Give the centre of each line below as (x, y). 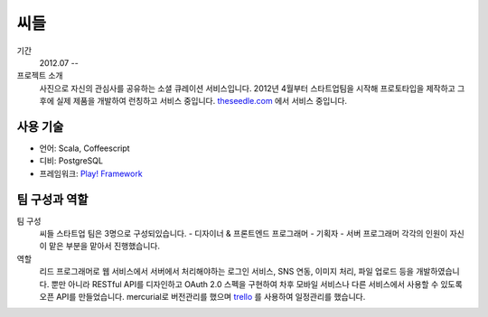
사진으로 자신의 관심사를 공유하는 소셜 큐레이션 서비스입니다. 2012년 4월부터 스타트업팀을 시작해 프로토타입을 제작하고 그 (252, 88)
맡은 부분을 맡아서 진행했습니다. (104, 246)
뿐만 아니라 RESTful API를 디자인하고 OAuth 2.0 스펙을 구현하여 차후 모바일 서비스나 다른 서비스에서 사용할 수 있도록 (257, 284)
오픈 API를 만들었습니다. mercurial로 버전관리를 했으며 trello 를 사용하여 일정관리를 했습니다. (202, 297)
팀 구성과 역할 (52, 199)
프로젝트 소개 (40, 76)
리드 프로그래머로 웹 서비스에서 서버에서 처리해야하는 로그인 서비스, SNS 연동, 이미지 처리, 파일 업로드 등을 (227, 272)
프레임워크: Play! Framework (91, 173)
